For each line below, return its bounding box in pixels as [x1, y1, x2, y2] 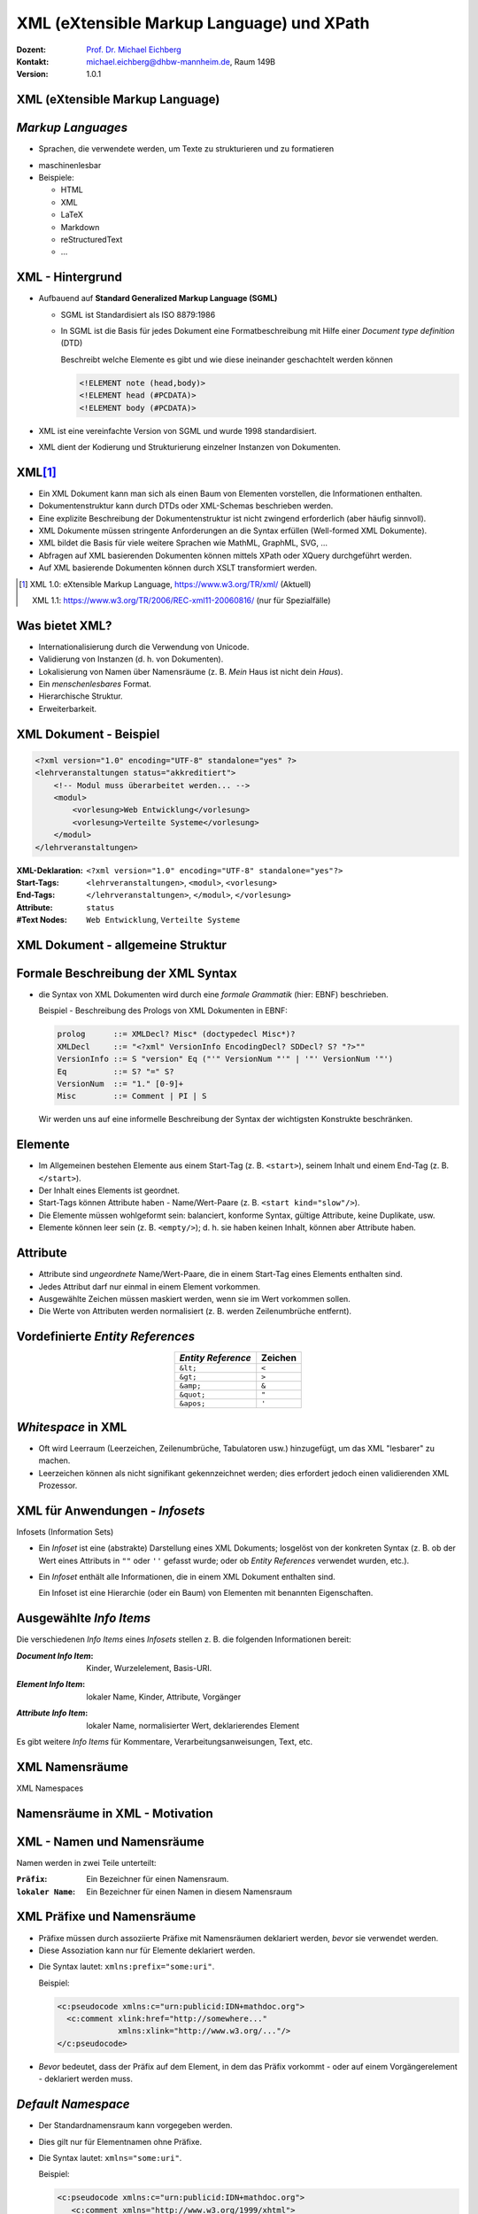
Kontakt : [16, 56, 50, 66]
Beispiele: [38, 173, 74, 183]
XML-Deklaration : [16, 864, 83, 876]
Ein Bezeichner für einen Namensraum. [86, 1874, 229, 1885]
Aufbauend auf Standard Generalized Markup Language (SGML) [38, 293, 278, 304]
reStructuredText [60, 234, 123, 244]
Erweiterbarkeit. [38, 703, 97, 714]
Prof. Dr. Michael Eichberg [86, 44, 181, 55]
